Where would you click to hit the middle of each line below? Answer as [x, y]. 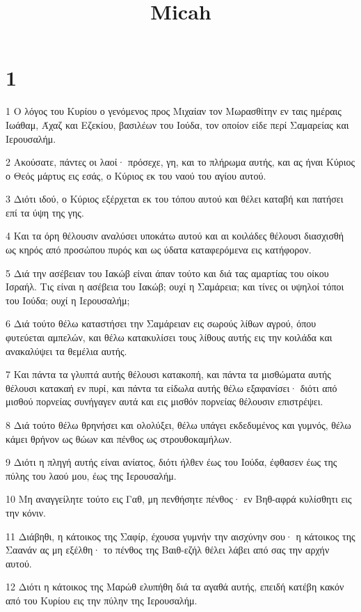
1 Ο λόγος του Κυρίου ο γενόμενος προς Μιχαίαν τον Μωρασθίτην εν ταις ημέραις [174, 111]
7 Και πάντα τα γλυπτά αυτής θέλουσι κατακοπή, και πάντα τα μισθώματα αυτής [168, 374]
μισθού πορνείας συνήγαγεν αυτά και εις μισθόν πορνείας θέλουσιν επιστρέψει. [165, 401]
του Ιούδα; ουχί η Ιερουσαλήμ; [68, 300]
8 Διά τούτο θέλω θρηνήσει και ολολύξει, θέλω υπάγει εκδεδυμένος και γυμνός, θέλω [178, 425]
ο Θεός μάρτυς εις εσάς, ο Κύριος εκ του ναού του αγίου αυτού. [136, 175]
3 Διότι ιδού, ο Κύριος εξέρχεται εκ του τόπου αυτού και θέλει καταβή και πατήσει [175, 199]
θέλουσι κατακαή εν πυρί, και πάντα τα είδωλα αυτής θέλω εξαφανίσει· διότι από [171, 387]
